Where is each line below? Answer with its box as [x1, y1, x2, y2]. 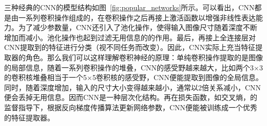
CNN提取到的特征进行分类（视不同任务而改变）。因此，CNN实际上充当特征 [4, 42, 256, 53]
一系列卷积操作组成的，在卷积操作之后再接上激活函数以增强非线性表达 [18, 12, 256, 22]
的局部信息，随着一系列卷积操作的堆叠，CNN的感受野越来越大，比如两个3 [4, 62, 254, 72]
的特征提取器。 [4, 112, 54, 122]
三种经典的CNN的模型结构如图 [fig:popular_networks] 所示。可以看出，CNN [4, 2, 255, 12]
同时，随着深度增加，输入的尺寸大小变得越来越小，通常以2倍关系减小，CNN [4, 82, 261, 92]
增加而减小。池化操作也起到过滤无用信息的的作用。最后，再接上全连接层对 [4, 32, 256, 42]
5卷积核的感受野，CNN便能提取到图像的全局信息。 [92, 72, 263, 83]
